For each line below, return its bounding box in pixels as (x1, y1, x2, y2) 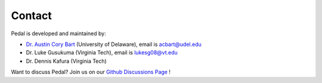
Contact (11, 9, 52, 22)
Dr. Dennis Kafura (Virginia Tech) (26, 57, 107, 64)
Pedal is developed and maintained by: (11, 30, 107, 37)
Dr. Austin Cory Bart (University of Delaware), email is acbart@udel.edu (26, 41, 202, 48)
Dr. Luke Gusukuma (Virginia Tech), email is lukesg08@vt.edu (26, 49, 178, 56)
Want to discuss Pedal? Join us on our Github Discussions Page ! (11, 69, 171, 76)
